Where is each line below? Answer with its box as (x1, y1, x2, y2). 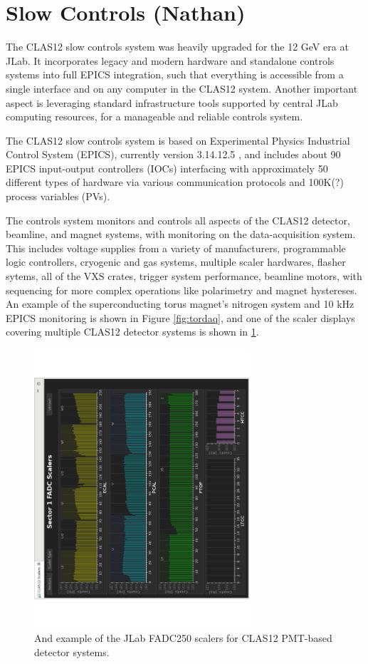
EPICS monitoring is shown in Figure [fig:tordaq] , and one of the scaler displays (6, 310, 355, 325)
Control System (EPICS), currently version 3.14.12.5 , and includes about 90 (6, 147, 341, 162)
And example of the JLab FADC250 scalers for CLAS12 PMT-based (34, 631, 332, 645)
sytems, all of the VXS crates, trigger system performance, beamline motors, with (6, 269, 362, 284)
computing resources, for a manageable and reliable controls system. (6, 109, 303, 124)
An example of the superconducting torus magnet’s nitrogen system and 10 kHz (6, 296, 354, 311)
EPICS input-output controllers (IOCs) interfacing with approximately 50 (6, 160, 328, 175)
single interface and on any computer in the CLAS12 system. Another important (6, 81, 358, 95)
